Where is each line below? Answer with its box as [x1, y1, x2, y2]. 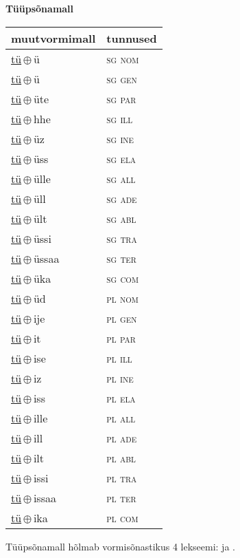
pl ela [106, 389, 136, 406]
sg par [106, 90, 136, 107]
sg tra [106, 230, 137, 246]
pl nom [106, 290, 139, 306]
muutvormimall [11, 30, 96, 46]
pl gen [106, 310, 137, 326]
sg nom [106, 50, 139, 67]
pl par [106, 330, 136, 346]
